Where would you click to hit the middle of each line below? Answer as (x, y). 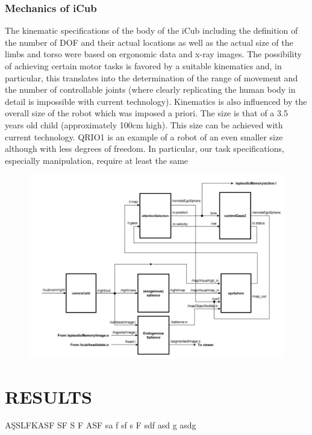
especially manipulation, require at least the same (97, 160)
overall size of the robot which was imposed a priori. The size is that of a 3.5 (146, 113)
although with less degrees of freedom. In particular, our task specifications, (145, 149)
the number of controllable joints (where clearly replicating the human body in (150, 89)
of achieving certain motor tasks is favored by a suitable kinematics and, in (143, 66)
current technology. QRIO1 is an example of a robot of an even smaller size (144, 136)
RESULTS (48, 396)
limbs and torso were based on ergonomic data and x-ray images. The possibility (153, 54)
